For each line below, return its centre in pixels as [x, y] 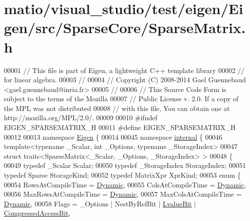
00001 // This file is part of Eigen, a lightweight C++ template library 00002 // [124, 70]
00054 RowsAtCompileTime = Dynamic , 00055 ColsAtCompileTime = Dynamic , [125, 184]
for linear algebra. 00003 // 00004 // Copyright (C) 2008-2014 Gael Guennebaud [125, 80]
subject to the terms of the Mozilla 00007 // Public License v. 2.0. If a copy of [121, 99]
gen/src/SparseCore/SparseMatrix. [125, 28]
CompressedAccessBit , [37, 213]
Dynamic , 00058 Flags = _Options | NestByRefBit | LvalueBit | [100, 203]
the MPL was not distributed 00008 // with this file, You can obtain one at [117, 108]
